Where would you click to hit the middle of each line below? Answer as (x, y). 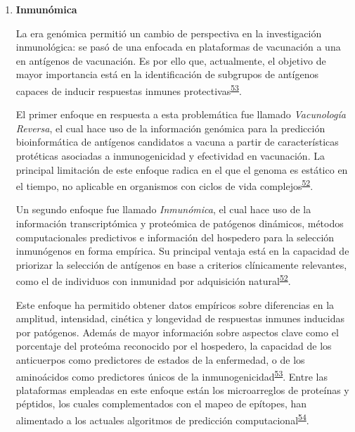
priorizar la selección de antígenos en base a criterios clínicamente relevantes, (181, 264)
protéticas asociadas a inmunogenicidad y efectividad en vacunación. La (170, 155)
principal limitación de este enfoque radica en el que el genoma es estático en (182, 169)
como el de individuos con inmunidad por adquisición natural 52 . (153, 280)
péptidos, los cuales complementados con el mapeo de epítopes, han (161, 404)
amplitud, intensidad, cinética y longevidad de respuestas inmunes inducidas (180, 318)
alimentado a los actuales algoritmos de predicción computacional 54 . (162, 419)
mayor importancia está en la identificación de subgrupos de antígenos (167, 74)
